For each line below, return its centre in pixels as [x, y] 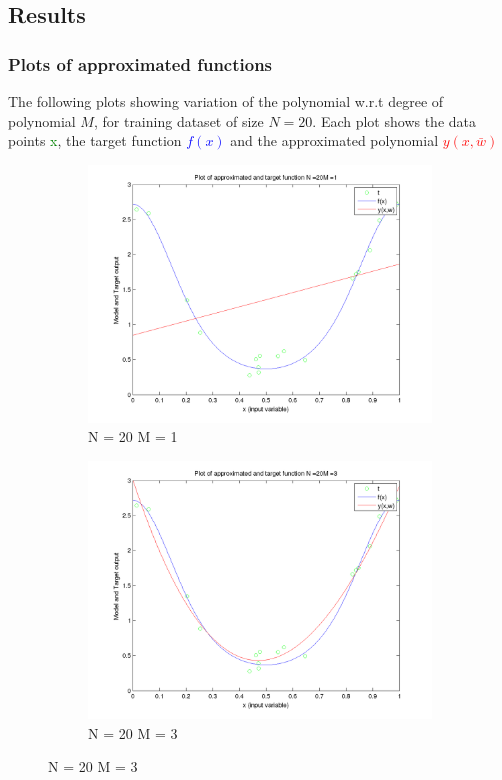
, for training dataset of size [178, 120]
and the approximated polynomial [334, 140]
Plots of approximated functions [140, 63]
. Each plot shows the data [394, 120]
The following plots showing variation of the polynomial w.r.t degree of [226, 101]
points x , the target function [95, 140]
